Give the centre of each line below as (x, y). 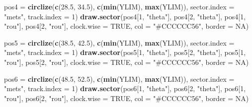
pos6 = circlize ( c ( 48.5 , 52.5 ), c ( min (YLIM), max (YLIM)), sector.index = (119, 79)
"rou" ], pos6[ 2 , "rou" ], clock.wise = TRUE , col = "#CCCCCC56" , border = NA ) (126, 98)
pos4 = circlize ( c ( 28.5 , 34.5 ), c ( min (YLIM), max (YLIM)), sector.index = (119, 6)
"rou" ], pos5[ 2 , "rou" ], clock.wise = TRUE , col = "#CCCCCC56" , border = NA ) (126, 62)
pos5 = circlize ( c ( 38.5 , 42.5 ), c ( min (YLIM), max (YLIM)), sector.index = (119, 42)
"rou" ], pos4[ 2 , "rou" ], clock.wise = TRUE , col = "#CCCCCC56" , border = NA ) (126, 26)
